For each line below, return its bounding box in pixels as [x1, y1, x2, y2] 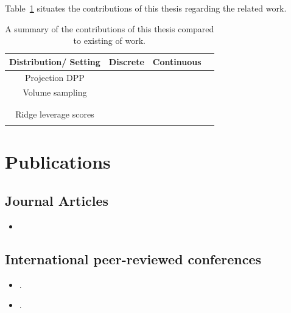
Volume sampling [23, 86, 87, 99]
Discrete [108, 55, 144, 68]
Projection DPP [25, 71, 85, 83]
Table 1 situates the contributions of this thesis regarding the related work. [5, 2, 287, 14]
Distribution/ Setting [9, 55, 100, 68]
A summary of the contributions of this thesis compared [5, 22, 214, 35]
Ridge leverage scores [15, 107, 94, 120]
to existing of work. [73, 34, 145, 47]
